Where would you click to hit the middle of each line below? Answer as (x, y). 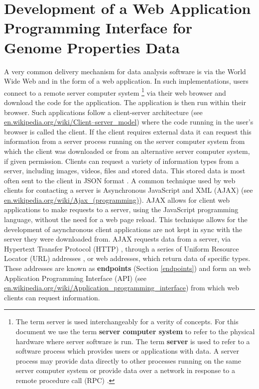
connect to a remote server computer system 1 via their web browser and (115, 92)
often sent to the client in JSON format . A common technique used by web (120, 180)
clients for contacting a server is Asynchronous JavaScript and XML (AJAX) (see (129, 190)
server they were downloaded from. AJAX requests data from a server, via (117, 239)
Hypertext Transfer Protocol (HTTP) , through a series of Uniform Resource (122, 248)
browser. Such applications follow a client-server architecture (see (103, 112)
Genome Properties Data (92, 47)
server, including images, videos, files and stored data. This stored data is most (125, 171)
